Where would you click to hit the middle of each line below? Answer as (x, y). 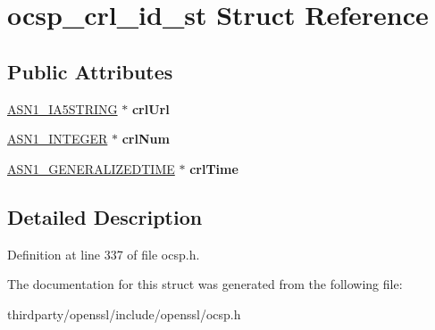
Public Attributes (90, 71)
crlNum (146, 139)
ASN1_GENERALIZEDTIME (91, 168)
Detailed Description (105, 216)
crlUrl (151, 108)
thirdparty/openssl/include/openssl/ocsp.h (124, 313)
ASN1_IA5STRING (63, 108)
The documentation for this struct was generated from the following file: (205, 284)
